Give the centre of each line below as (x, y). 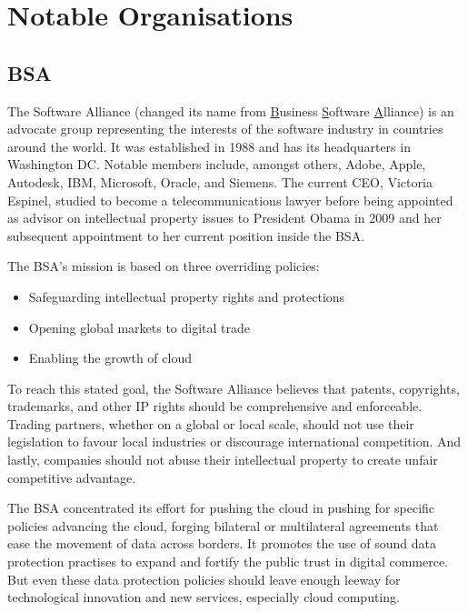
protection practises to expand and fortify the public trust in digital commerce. (228, 562)
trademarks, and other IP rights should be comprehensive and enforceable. (215, 406)
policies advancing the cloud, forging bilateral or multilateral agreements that (223, 525)
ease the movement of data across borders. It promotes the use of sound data (222, 543)
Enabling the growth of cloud (110, 358)
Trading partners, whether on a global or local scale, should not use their (211, 423)
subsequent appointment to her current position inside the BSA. (186, 235)
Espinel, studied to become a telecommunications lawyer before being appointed (230, 200)
